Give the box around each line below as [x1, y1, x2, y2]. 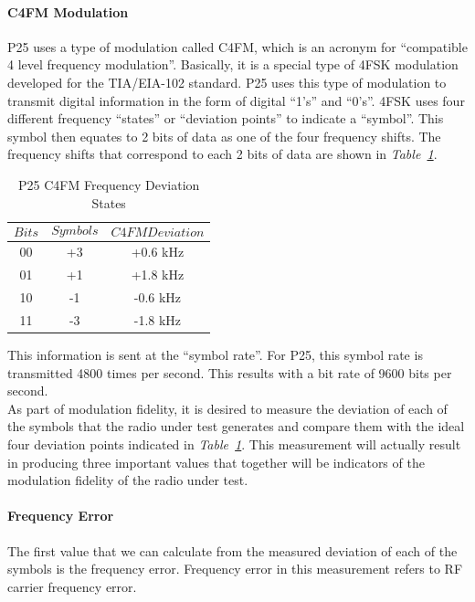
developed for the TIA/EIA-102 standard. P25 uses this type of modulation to [7, 72, 447, 91]
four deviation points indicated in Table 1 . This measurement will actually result [7, 434, 461, 453]
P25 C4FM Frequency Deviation [17, 174, 200, 194]
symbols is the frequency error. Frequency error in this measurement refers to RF [7, 559, 463, 578]
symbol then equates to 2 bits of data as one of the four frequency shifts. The [7, 126, 441, 145]
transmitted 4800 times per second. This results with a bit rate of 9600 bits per [7, 363, 452, 382]
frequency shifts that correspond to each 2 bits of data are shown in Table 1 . [7, 144, 438, 164]
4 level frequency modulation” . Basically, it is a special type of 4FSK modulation [7, 55, 459, 74]
